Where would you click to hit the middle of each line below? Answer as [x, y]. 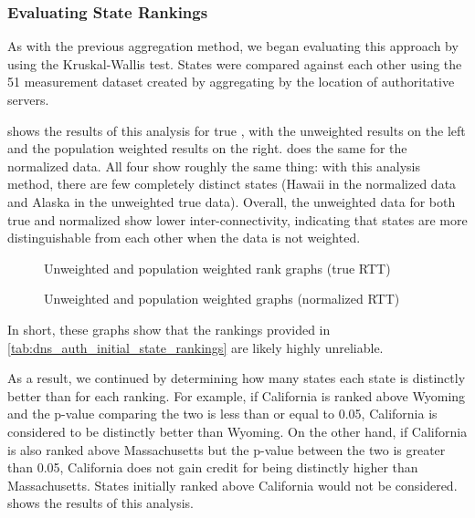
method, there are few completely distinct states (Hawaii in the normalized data [232, 184]
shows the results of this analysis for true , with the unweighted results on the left [237, 130]
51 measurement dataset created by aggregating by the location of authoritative [231, 82]
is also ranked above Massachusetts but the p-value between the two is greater [227, 449]
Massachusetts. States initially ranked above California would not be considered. [232, 485]
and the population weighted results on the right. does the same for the [207, 148]
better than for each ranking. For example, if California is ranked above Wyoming [237, 395]
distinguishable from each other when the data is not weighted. [184, 238]
